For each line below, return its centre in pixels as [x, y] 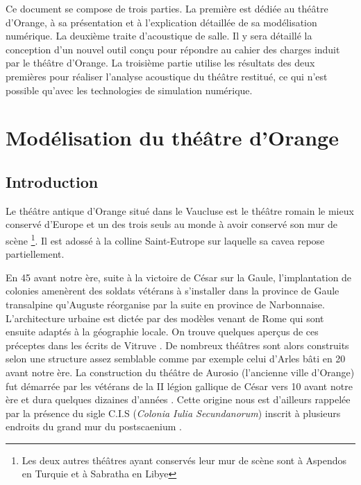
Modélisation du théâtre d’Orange [172, 138]
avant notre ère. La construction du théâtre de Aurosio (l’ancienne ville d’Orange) [180, 372]
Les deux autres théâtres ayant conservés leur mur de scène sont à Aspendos [184, 460]
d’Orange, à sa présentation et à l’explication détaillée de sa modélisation [161, 22]
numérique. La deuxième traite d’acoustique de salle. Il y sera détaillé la [159, 36]
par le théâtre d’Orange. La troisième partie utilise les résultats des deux [160, 63]
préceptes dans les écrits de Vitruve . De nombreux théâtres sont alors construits [177, 345]
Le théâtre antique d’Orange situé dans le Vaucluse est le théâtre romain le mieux [180, 210]
